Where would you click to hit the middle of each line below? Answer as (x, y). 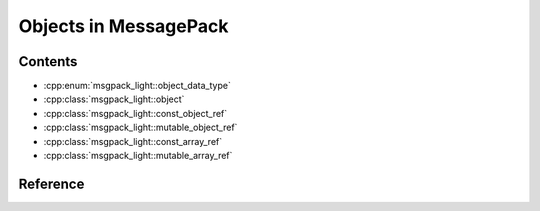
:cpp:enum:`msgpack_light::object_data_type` (137, 86)
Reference (51, 183)
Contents (48, 61)
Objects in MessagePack (123, 26)
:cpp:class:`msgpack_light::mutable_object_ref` (140, 127)
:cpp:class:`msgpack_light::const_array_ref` (133, 141)
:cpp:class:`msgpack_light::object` (114, 99)
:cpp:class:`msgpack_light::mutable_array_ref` (138, 156)
